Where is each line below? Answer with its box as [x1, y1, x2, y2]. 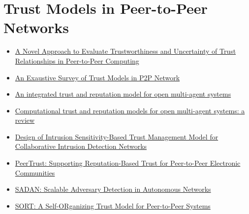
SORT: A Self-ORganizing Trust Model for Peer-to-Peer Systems [15, 200, 211, 211]
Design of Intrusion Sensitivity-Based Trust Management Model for [15, 131, 218, 142]
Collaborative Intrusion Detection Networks [15, 141, 147, 151]
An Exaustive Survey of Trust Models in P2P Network [15, 72, 180, 82]
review [15, 115, 35, 125]
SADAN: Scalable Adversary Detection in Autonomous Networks [15, 184, 211, 194]
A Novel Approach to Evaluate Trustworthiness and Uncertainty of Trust [15, 46, 236, 56]
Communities [15, 167, 55, 178]
